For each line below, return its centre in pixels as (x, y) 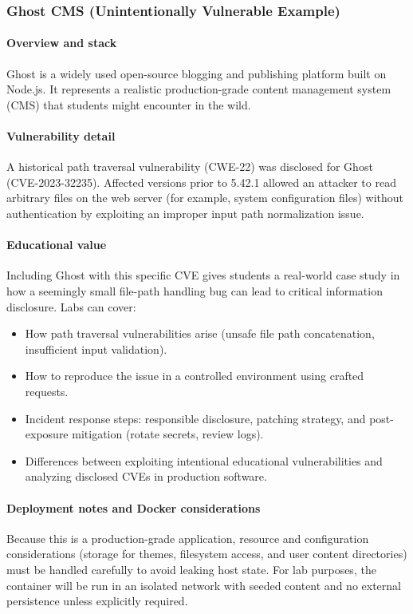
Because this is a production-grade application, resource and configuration (188, 538)
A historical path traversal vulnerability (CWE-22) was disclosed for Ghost (190, 166)
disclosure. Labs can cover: (71, 306)
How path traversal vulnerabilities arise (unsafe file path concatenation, (200, 333)
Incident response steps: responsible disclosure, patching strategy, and (195, 418)
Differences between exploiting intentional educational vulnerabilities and (204, 460)
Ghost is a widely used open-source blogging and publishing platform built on (197, 73)
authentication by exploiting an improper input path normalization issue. (185, 213)
